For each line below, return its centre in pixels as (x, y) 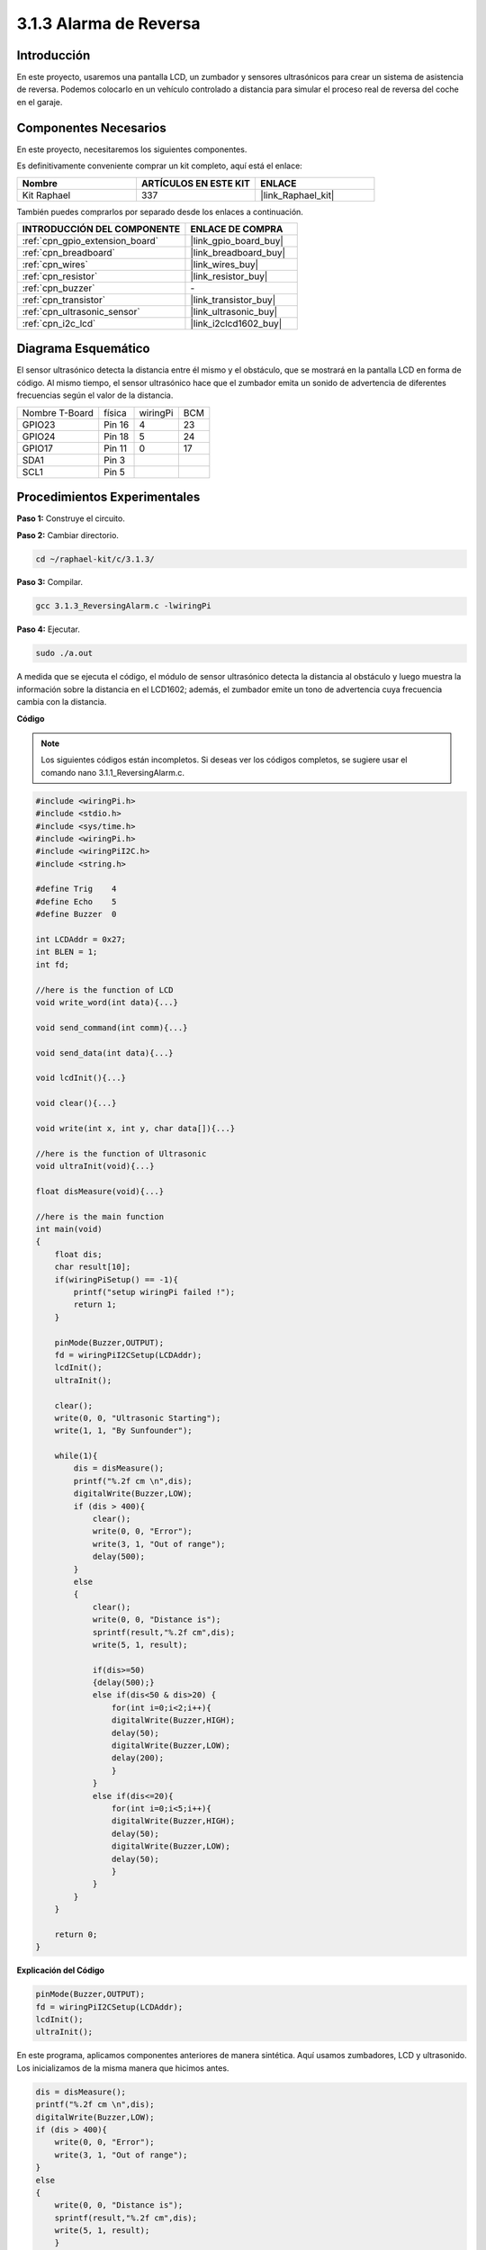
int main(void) (69, 1229)
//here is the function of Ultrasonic (121, 1153)
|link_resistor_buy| (229, 276)
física (115, 412)
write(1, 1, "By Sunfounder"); (123, 1431)
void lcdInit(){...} (81, 1078)
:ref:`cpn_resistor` (60, 276)
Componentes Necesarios (91, 127)
